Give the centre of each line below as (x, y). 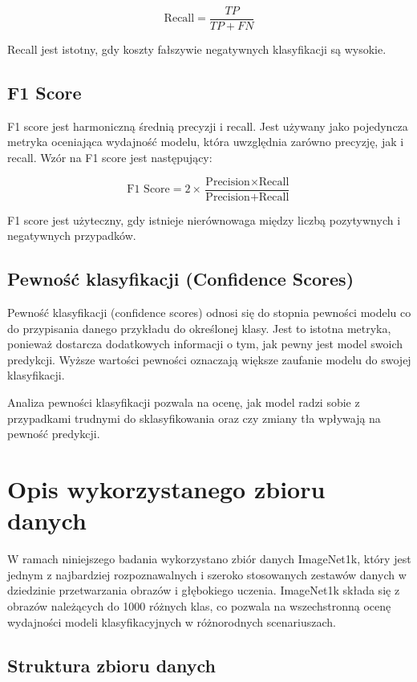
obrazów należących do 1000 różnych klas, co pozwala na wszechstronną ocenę (199, 605)
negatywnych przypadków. (72, 235)
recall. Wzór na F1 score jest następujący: (110, 158)
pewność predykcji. (54, 434)
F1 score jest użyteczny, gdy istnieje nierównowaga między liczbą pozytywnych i (204, 219)
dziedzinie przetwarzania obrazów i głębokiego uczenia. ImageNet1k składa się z (204, 590)
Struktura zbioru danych (111, 665)
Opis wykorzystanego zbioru (166, 489)
